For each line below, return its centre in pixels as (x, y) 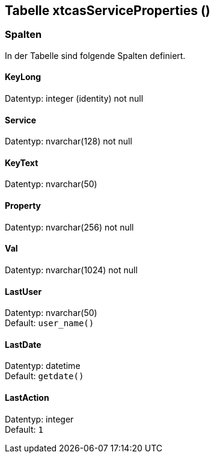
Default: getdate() (44, 376)
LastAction (27, 397)
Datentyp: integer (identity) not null (74, 99)
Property (23, 206)
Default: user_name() (50, 323)
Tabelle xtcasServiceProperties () (108, 11)
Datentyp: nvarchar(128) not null (69, 141)
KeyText (22, 162)
